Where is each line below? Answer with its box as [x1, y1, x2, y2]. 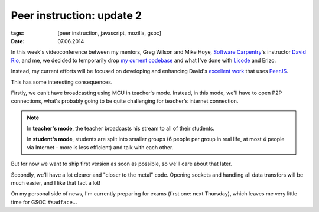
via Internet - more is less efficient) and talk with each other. [27, 143, 174, 151]
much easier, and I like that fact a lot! [11, 180, 100, 187]
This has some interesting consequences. [11, 79, 113, 86]
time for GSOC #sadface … [11, 198, 77, 206]
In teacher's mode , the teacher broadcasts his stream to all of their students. [27, 125, 215, 132]
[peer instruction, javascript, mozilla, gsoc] [57, 30, 162, 37]
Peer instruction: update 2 [11, 9, 142, 22]
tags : [11, 30, 24, 37]
